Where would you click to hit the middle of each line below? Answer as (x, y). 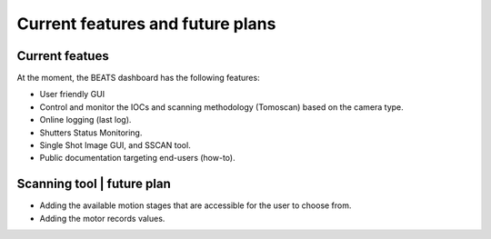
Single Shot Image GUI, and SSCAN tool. (115, 145)
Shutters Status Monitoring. (91, 133)
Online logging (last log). (85, 120)
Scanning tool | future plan (94, 184)
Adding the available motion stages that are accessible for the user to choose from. (195, 205)
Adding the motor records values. (102, 218)
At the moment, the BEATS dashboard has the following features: (138, 78)
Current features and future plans (146, 24)
